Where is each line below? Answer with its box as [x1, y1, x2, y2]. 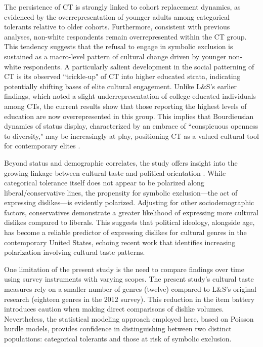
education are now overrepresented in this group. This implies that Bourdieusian [4, 110, 254, 121]
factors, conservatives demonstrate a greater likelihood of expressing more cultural [4, 207, 259, 217]
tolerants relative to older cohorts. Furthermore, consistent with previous [4, 21, 230, 32]
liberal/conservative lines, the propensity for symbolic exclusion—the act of [4, 187, 238, 198]
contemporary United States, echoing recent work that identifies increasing [4, 237, 236, 247]
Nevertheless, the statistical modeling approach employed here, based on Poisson [4, 313, 254, 324]
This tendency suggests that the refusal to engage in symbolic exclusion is [4, 41, 233, 52]
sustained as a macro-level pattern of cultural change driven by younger [4, 51, 227, 61]
